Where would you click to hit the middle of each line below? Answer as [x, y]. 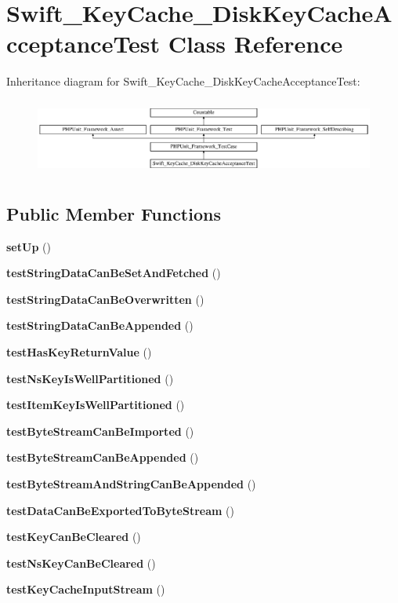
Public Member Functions [114, 213]
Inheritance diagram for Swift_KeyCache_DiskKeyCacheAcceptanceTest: [183, 81]
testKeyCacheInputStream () [86, 589]
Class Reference [255, 44]
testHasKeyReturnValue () [79, 352]
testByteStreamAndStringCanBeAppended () [131, 484]
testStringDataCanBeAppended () [100, 325]
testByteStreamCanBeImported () [100, 431]
